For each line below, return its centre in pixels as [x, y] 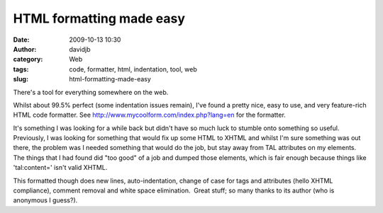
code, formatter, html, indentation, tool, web [133, 69]
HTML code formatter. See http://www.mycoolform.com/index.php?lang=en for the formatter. [150, 115]
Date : [21, 40]
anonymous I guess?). [45, 200]
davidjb [80, 49]
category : [28, 59]
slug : [21, 79]
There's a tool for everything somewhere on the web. [91, 92]
